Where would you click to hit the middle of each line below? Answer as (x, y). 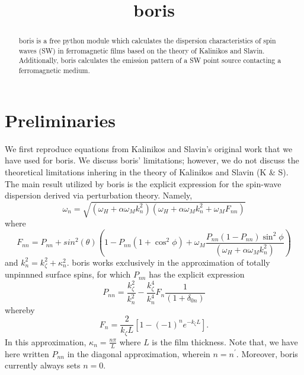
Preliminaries (60, 120)
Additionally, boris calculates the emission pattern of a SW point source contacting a (150, 60)
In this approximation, (46, 341)
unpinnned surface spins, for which (68, 274)
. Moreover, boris (267, 353)
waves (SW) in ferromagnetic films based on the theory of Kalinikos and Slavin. (142, 50)
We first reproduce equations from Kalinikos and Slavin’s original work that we (149, 148)
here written (27, 353)
